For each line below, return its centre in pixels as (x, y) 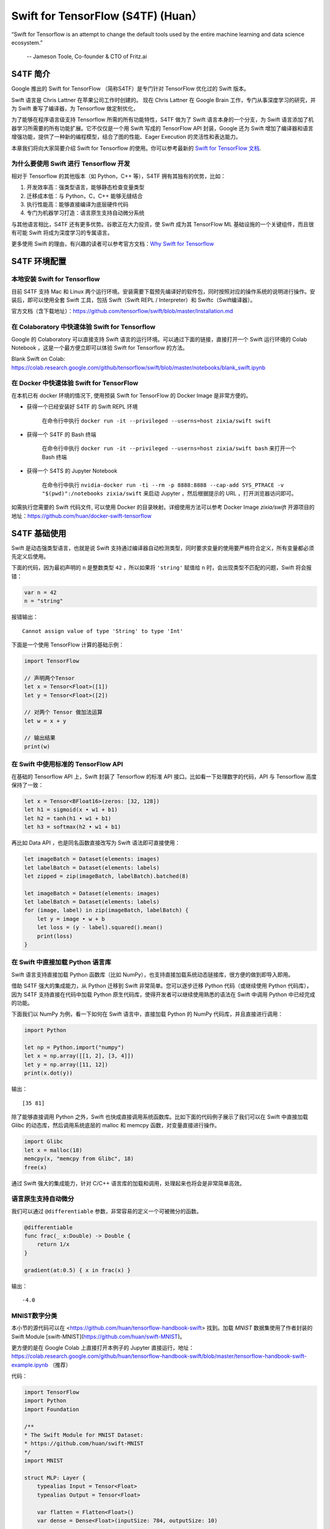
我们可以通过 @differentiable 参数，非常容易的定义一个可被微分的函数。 (107, 1211)
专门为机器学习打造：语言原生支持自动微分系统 (86, 213)
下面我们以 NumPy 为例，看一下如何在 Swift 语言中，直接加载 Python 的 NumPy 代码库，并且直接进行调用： (147, 1014)
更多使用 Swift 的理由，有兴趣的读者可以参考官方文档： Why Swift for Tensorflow (112, 244)
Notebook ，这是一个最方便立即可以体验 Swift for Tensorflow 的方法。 (100, 347)
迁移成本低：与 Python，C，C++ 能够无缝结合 (85, 196)
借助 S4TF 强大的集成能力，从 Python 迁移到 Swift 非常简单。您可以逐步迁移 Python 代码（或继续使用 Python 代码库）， (162, 986)
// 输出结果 (40, 738)
